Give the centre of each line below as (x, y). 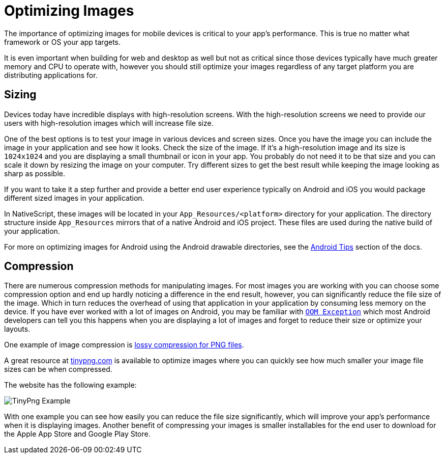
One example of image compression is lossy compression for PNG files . (124, 345)
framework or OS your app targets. (63, 42)
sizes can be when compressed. (58, 369)
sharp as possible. (35, 173)
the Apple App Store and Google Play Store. (77, 434)
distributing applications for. (51, 75)
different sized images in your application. (74, 198)
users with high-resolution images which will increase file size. (109, 123)
